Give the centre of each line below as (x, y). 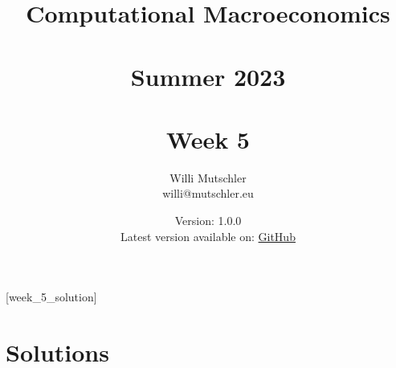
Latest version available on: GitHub (208, 236)
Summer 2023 (208, 76)
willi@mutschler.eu (208, 193)
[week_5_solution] (51, 297)
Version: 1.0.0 (208, 221)
